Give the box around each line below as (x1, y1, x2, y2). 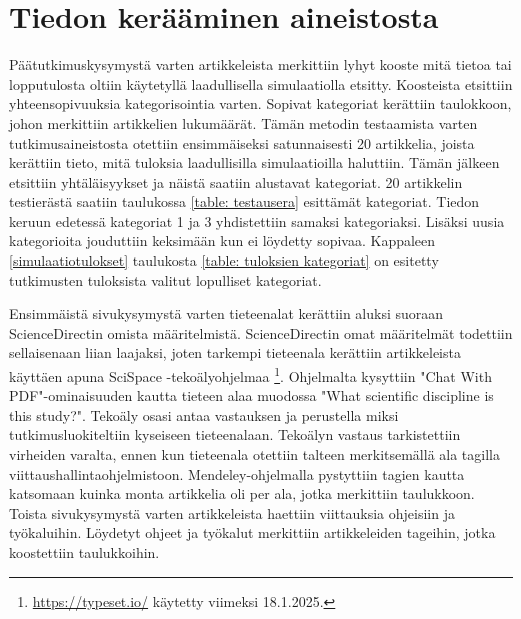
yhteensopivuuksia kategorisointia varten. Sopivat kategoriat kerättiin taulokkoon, (9, 93, 512, 114)
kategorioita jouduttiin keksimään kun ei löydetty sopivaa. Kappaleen (9, 230, 436, 251)
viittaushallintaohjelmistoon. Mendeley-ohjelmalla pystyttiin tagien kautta (9, 463, 465, 484)
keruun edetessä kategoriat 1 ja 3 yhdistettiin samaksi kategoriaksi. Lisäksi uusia (9, 210, 505, 231)
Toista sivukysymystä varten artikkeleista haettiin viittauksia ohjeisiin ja (9, 502, 455, 523)
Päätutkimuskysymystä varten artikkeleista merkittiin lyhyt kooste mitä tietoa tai (9, 54, 512, 75)
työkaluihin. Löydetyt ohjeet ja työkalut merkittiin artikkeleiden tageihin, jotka (9, 522, 496, 543)
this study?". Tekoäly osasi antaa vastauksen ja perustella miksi (9, 404, 399, 425)
